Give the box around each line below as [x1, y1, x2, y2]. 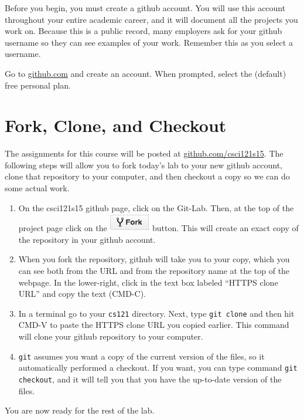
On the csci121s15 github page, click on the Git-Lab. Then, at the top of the [18, 201, 294, 214]
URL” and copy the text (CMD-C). [18, 287, 146, 300]
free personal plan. [5, 79, 71, 91]
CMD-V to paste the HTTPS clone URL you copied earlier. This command [18, 319, 289, 331]
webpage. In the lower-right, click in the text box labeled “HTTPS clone [18, 276, 278, 288]
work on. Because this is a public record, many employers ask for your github [5, 25, 282, 37]
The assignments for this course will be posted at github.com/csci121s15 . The [5, 147, 283, 160]
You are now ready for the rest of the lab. [5, 404, 155, 416]
